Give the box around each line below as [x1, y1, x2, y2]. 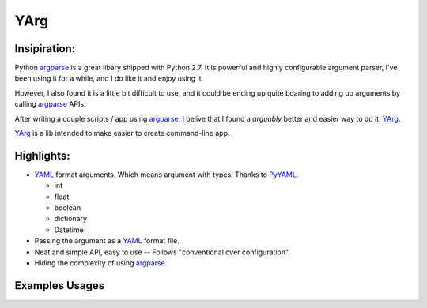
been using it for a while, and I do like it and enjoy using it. [14, 73, 204, 83]
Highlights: [14, 148, 70, 162]
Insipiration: [14, 42, 76, 55]
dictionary [54, 214, 87, 223]
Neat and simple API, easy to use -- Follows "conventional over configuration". [34, 247, 290, 257]
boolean [54, 203, 81, 212]
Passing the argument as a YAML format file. [34, 236, 179, 246]
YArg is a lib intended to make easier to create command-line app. [14, 129, 230, 138]
